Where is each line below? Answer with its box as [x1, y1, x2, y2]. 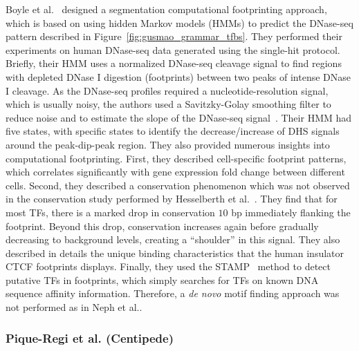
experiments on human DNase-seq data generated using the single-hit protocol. [6, 42, 340, 57]
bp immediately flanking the [231, 205, 351, 219]
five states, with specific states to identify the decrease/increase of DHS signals [6, 124, 340, 138]
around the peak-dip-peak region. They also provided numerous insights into [6, 137, 330, 151]
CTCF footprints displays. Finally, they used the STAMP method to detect [6, 259, 331, 274]
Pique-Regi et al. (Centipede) [6, 329, 174, 346]
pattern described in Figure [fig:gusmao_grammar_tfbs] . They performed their [6, 29, 342, 44]
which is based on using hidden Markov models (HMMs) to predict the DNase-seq [6, 15, 353, 30]
